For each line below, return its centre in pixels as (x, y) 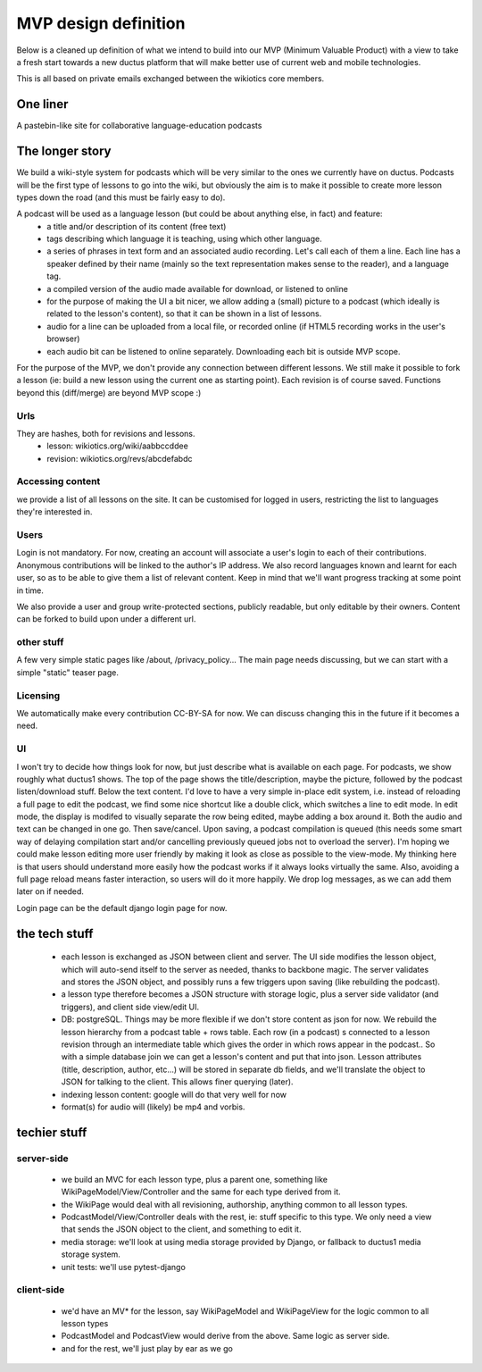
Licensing (38, 695)
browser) (63, 339)
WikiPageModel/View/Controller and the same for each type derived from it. (201, 1192)
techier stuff (52, 1132)
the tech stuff (55, 933)
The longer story (64, 151)
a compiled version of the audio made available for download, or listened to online (197, 289)
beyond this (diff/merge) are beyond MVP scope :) (109, 392)
